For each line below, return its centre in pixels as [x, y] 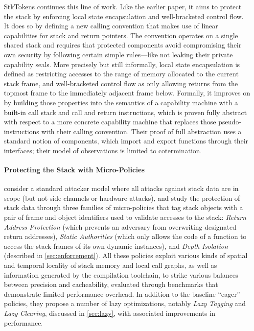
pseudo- [230, 122]
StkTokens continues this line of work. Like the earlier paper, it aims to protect [123, 6]
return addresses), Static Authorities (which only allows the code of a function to [125, 236]
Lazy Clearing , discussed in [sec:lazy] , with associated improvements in [110, 313]
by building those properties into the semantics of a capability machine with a [121, 102]
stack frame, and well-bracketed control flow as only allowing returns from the [121, 83]
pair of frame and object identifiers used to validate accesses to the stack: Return [125, 217]
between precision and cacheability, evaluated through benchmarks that [111, 284]
